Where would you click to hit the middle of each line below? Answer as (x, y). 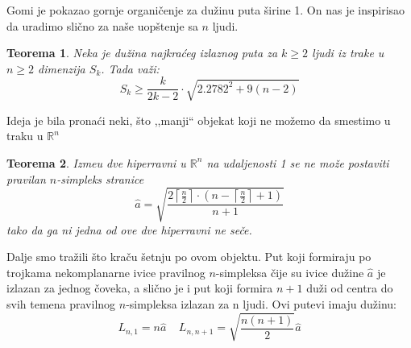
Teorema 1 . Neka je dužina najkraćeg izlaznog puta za (142, 53)
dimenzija (62, 68)
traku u (25, 136)
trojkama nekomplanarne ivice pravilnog (106, 272)
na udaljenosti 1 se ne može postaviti (298, 162)
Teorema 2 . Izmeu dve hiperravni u (96, 162)
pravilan (26, 178)
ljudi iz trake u (348, 53)
